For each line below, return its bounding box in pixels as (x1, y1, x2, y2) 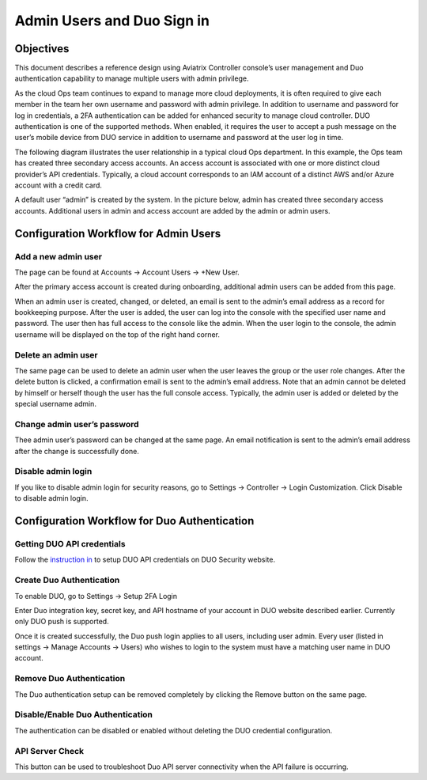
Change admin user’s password (14, 418, 139, 430)
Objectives (14, 42, 70, 55)
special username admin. (14, 399, 96, 409)
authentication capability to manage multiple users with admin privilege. (14, 74, 249, 83)
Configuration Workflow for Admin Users (14, 226, 221, 240)
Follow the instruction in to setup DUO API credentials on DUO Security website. (14, 555, 276, 565)
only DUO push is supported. (14, 617, 110, 627)
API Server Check (14, 745, 85, 756)
